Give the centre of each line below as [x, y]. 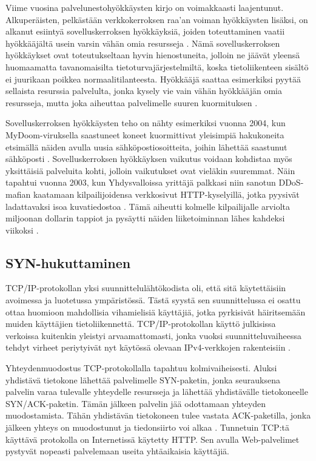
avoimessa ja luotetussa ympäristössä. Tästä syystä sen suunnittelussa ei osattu [153, 300]
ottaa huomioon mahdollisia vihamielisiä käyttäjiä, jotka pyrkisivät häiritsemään [156, 311]
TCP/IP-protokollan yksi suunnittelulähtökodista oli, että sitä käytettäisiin [146, 288]
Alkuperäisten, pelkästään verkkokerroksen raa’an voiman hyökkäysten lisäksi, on [157, 19]
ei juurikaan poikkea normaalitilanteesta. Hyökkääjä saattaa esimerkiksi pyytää [153, 79]
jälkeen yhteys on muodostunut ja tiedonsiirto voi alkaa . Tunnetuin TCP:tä [147, 427]
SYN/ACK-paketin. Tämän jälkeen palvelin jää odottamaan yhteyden [136, 403]
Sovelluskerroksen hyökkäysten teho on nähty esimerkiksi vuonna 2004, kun [146, 123]
